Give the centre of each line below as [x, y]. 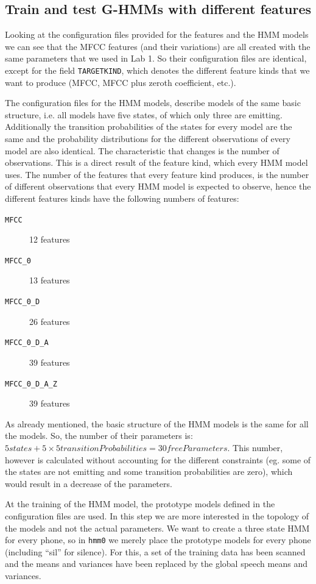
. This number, [255, 448]
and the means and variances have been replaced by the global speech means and [156, 564]
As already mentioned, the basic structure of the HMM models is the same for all [157, 423]
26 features [50, 321]
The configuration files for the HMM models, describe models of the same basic [153, 103]
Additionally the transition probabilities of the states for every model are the [149, 126]
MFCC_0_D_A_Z [31, 384]
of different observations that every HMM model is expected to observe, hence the [158, 186]
